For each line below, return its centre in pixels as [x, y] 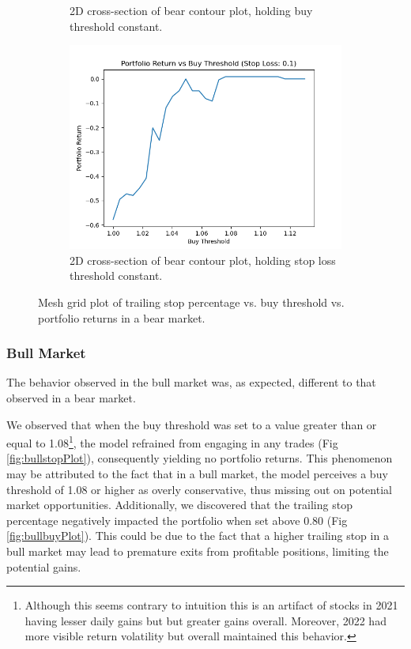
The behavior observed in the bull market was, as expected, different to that [191, 382]
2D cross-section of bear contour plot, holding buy [191, 10]
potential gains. [44, 566]
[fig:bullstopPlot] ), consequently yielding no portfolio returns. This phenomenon [200, 458]
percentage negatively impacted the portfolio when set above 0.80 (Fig [177, 520]
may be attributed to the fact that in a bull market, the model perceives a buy [197, 474]
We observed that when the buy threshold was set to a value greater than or [192, 424]
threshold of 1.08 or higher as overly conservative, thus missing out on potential [199, 489]
